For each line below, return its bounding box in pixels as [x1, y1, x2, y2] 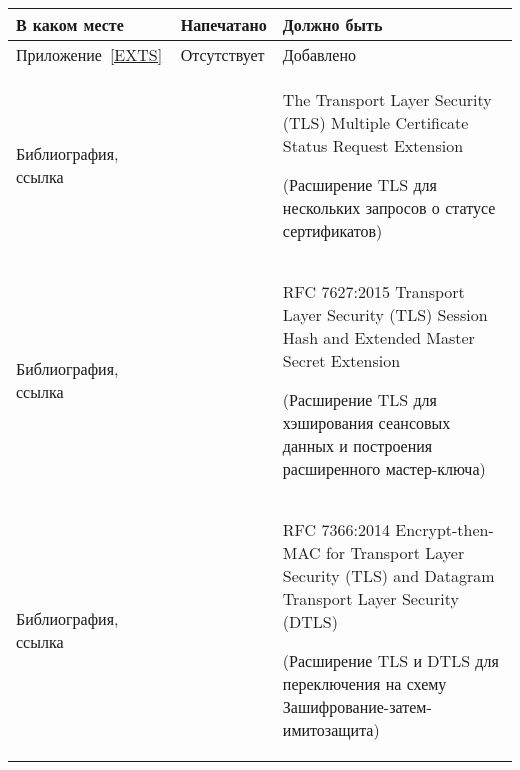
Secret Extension [282, 349, 401, 372]
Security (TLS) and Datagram [282, 564, 495, 587]
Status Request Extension [282, 134, 464, 157]
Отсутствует [180, 43, 265, 66]
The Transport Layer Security [282, 88, 492, 111]
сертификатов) [282, 219, 383, 242]
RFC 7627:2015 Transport [282, 280, 465, 303]
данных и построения [282, 434, 433, 457]
